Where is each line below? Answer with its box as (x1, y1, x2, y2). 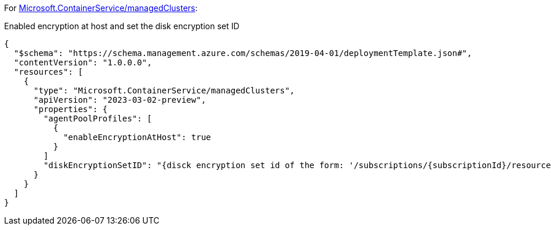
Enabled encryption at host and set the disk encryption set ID (4, 21, 240, 31)
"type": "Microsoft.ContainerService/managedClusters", (33, 86, 295, 95)
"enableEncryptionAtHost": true (63, 133, 212, 142)
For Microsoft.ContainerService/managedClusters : (4, 3, 198, 13)
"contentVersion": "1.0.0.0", (13, 58, 152, 67)
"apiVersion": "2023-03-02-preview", (33, 95, 206, 104)
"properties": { (33, 104, 108, 114)
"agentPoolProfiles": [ (43, 114, 152, 123)
